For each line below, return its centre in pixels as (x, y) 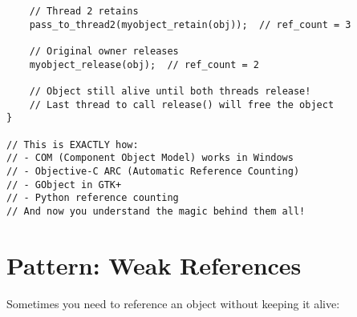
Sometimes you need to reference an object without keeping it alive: (173, 303)
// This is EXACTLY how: (73, 144)
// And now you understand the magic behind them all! (156, 211)
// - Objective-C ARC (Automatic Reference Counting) (153, 171)
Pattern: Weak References (154, 265)
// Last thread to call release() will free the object (182, 104)
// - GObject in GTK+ (64, 185)
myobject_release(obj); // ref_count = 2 (144, 64)
